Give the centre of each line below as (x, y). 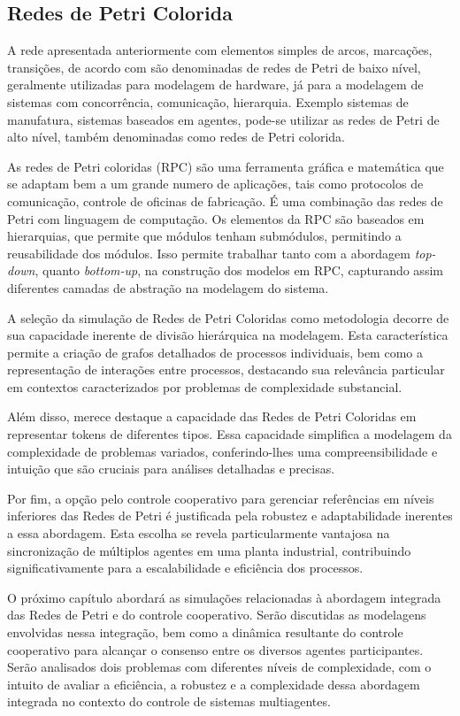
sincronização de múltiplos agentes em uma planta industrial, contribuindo (209, 550)
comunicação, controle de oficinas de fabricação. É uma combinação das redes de (225, 200)
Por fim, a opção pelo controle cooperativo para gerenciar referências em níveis (221, 498)
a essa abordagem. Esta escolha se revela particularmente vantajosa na (199, 533)
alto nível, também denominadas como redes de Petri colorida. (176, 137)
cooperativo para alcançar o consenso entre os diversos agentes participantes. (215, 649)
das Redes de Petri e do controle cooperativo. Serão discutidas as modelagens (217, 615)
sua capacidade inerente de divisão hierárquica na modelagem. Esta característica (228, 335)
